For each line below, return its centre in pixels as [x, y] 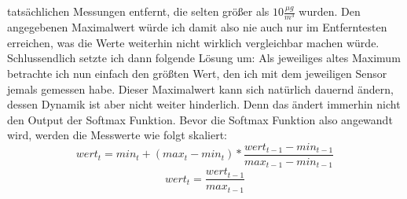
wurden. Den [330, 11]
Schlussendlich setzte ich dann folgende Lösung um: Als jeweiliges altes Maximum [204, 58]
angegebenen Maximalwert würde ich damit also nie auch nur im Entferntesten [197, 27]
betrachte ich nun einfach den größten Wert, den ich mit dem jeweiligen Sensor [197, 73]
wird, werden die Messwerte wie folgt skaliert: [117, 135]
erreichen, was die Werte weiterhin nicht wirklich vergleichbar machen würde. [193, 42]
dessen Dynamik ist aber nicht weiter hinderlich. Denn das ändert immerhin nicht [204, 104]
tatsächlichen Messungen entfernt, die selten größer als [138, 11]
